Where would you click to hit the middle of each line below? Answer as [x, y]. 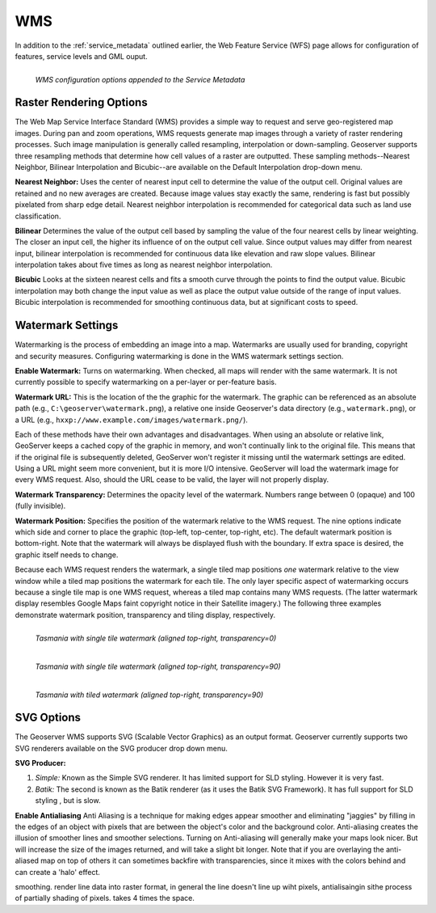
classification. [38, 216]
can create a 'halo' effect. [58, 872]
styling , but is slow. [68, 801]
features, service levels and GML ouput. [82, 56]
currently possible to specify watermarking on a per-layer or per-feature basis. [146, 382]
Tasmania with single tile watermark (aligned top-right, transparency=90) [158, 666]
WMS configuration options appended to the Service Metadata [140, 80]
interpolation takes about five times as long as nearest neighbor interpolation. [144, 265]
